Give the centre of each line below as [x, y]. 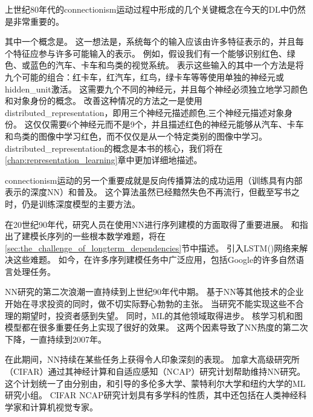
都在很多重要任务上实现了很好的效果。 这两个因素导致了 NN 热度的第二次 [165, 327]
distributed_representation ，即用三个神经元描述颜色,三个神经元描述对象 [145, 112]
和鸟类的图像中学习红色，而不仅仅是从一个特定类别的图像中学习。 [136, 136]
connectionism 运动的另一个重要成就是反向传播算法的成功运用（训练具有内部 [154, 180]
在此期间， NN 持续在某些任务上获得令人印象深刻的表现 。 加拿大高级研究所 [152, 359]
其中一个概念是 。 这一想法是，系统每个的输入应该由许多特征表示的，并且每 [154, 41]
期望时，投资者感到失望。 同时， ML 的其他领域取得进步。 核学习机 [153, 315]
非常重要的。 [38, 21]
